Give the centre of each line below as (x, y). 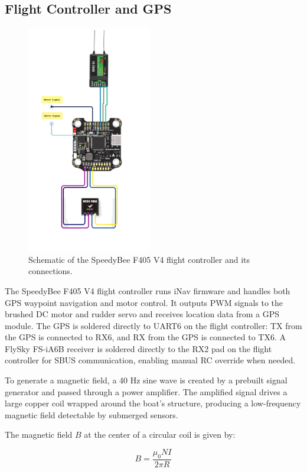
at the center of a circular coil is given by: (160, 434)
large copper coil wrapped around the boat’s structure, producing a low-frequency (153, 403)
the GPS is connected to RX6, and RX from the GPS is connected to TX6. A (145, 337)
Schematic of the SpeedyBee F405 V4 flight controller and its (139, 259)
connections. (50, 271)
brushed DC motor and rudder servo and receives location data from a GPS (142, 314)
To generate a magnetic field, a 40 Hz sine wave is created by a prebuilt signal (146, 380)
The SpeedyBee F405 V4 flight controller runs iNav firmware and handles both (148, 290)
